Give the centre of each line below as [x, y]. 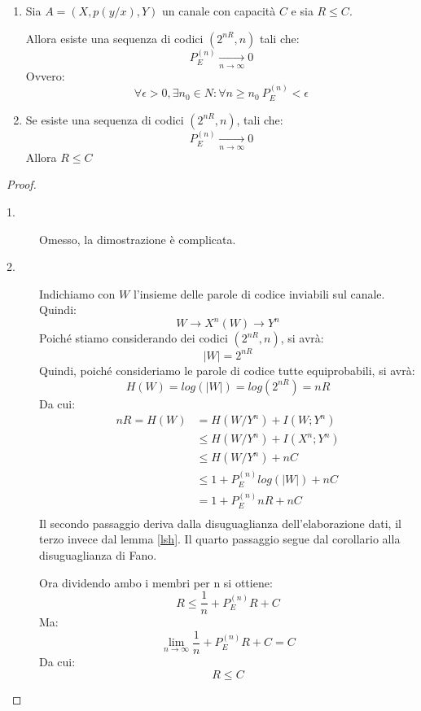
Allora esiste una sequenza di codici [114, 38]
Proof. [22, 184]
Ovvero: [45, 75]
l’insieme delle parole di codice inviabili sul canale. [259, 293]
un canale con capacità [219, 11]
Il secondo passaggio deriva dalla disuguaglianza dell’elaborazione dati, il [220, 523]
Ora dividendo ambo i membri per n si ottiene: [156, 582]
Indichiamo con [77, 293]
